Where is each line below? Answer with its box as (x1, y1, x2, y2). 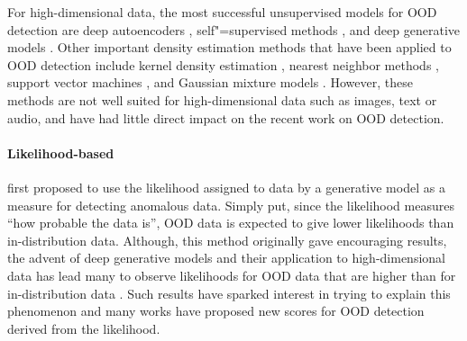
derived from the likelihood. (7, 319, 160, 337)
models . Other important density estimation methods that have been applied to (7, 38, 452, 57)
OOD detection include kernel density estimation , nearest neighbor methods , (7, 55, 439, 74)
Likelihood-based (7, 143, 114, 162)
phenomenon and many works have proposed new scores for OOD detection (7, 301, 425, 320)
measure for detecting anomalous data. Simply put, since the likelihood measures (7, 195, 454, 214)
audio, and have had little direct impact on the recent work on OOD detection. (7, 108, 444, 127)
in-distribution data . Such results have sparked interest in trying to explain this (7, 283, 451, 302)
